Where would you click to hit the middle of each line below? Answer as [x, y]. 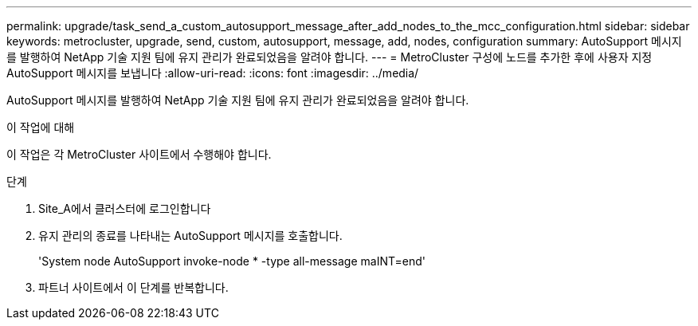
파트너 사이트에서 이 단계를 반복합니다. [133, 287]
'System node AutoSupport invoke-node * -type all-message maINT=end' [232, 261]
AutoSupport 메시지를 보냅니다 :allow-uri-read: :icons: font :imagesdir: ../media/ [213, 73]
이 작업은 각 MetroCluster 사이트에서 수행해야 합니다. [139, 154]
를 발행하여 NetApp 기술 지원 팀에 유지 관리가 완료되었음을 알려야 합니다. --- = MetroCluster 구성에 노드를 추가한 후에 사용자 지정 [329, 57]
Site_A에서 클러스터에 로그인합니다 [125, 208]
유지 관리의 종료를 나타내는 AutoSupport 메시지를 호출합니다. [190, 236]
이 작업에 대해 [41, 127]
